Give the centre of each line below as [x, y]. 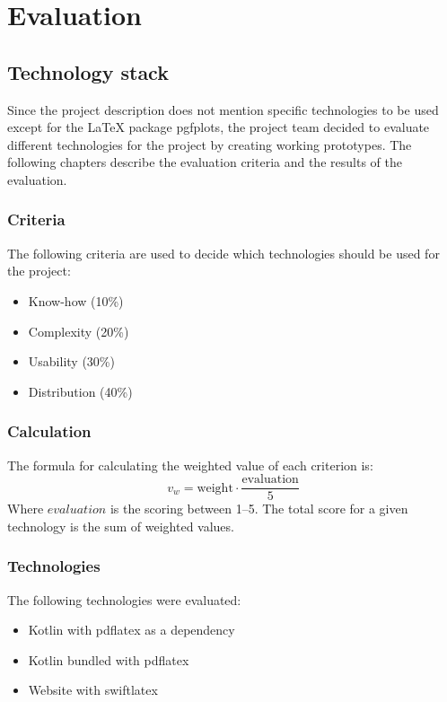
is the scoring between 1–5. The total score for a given [259, 509]
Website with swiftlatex [93, 690]
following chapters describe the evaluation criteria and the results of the [205, 162]
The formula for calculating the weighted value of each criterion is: [190, 465]
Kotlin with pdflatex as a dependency [131, 630]
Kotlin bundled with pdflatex [109, 659]
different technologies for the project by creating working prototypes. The [210, 144]
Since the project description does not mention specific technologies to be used [223, 109]
